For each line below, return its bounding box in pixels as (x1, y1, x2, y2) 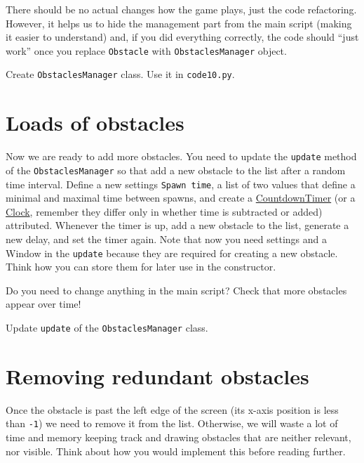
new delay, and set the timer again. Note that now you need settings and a (6, 231, 327, 246)
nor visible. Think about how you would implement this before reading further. (6, 443, 346, 458)
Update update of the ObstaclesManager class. (6, 320, 208, 334)
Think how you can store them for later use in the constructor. (6, 259, 276, 274)
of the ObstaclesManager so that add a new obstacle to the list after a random (6, 162, 346, 177)
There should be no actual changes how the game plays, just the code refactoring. (6, 2, 357, 16)
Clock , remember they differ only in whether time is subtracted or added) (6, 204, 323, 219)
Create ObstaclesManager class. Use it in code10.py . (6, 67, 235, 81)
